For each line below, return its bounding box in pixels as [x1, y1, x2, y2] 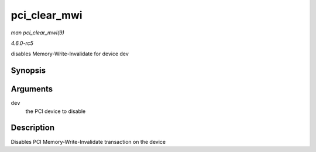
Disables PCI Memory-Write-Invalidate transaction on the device [11, 138, 166, 145]
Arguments [11, 84, 53, 94]
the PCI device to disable [25, 108, 86, 115]
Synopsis [11, 66, 46, 76]
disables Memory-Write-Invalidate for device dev [11, 50, 129, 58]
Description [11, 123, 55, 133]
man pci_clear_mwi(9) [11, 29, 64, 36]
